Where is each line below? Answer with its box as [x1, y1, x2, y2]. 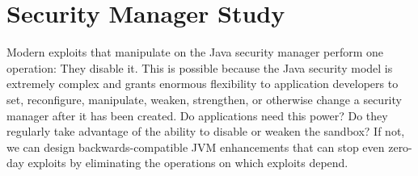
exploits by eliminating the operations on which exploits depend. [27, 154, 348, 171]
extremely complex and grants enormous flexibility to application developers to [6, 75, 399, 92]
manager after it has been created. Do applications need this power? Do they [6, 107, 388, 124]
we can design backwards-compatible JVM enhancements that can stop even [6, 138, 385, 155]
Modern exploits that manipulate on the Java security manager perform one [6, 44, 384, 61]
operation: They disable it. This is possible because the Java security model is [6, 59, 393, 76]
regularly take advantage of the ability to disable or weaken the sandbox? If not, [6, 123, 405, 140]
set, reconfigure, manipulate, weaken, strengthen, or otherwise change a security [6, 90, 402, 107]
